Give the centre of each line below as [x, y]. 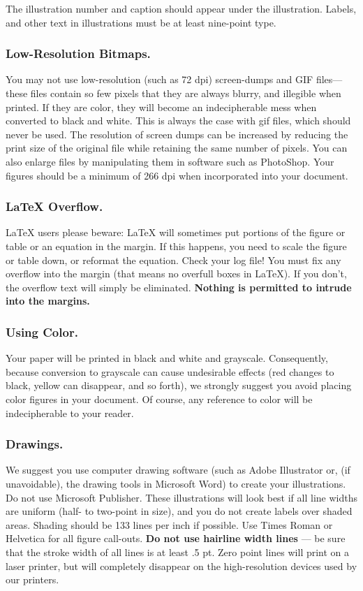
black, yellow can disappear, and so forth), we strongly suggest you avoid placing [179, 385]
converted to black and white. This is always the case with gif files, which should [178, 121]
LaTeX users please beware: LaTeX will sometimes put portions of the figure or [176, 232]
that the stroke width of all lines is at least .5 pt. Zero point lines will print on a [178, 552]
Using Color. [42, 331]
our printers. [32, 579]
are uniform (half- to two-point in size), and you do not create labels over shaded [179, 511]
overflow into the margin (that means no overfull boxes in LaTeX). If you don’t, [176, 273]
